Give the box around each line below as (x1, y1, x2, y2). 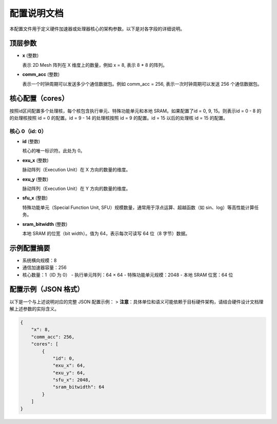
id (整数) (22, 139, 41, 145)
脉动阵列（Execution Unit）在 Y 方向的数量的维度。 (22, 185, 131, 192)
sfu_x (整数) (22, 195, 48, 201)
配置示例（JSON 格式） (9, 285, 84, 294)
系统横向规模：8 (22, 257, 57, 263)
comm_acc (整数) (22, 71, 60, 78)
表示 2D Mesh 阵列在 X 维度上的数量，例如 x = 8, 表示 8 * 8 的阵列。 (22, 62, 168, 68)
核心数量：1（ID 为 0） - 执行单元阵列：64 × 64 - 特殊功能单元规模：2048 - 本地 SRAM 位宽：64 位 (22, 272, 233, 278)
